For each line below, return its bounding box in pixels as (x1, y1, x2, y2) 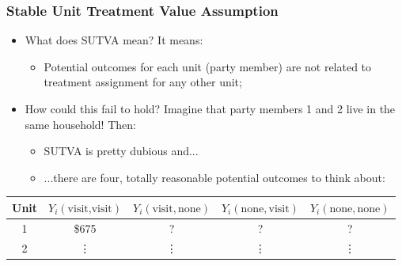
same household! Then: (25, 116, 136, 132)
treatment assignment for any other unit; (44, 74, 242, 90)
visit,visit (67, 203, 112, 215)
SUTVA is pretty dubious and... (44, 142, 199, 159)
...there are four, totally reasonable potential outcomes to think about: (44, 169, 385, 185)
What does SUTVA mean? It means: (25, 32, 203, 48)
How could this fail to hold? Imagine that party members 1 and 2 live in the (25, 101, 396, 116)
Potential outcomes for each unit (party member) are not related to (44, 58, 372, 74)
